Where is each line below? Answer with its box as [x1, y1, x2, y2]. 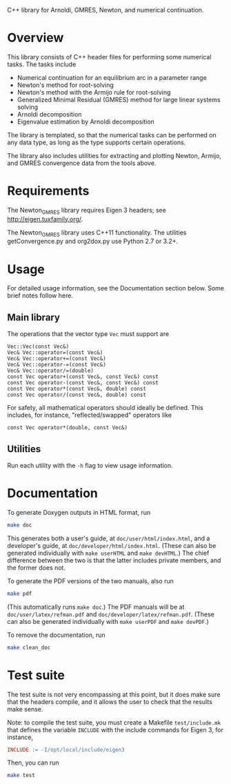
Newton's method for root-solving [17, 81, 114, 89]
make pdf [7, 590, 32, 597]
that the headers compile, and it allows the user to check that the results [7, 697, 212, 706]
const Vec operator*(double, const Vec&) [7, 424, 128, 431]
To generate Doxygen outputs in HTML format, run [7, 508, 151, 516]
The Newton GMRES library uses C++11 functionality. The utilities [7, 228, 187, 238]
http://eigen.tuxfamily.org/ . [7, 215, 83, 223]
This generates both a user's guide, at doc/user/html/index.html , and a [7, 534, 210, 542]
